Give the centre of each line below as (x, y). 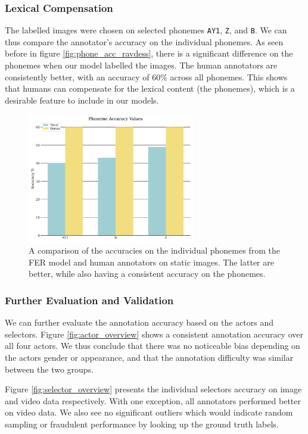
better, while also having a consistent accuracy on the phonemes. (147, 274)
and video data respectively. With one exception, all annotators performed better (153, 400)
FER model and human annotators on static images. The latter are (151, 262)
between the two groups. (49, 369)
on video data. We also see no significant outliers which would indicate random (149, 412)
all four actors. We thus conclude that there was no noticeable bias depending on (153, 346)
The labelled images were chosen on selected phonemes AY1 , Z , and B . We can (146, 30)
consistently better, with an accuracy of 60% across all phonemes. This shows (146, 77)
